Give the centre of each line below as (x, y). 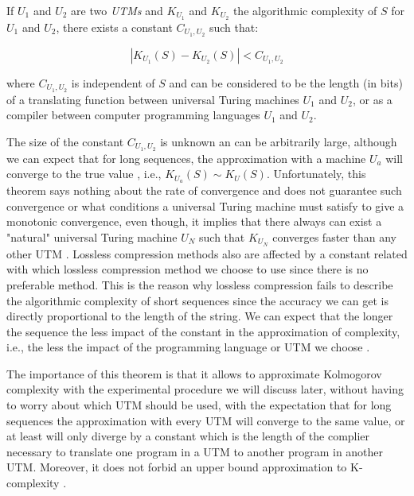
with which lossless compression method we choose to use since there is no (187, 269)
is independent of (113, 82)
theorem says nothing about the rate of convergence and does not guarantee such (204, 190)
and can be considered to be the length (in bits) (286, 82)
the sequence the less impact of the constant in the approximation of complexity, (203, 331)
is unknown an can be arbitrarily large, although (279, 141)
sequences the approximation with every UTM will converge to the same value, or (206, 420)
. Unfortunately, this (316, 174)
